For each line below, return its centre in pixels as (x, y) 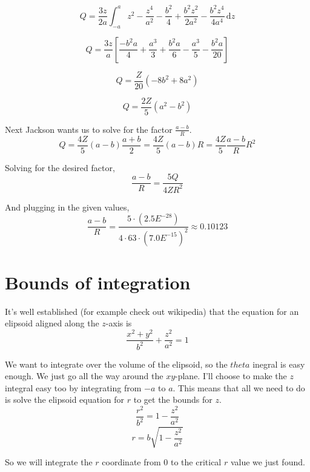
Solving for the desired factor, (60, 167)
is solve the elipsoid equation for (65, 400)
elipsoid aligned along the (52, 323)
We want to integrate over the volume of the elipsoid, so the (116, 364)
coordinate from (131, 461)
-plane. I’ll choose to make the (231, 376)
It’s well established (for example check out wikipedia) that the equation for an (152, 311)
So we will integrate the (49, 461)
